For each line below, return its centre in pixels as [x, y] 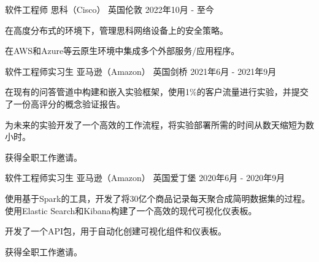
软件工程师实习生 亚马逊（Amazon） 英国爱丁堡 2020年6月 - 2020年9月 [145, 178]
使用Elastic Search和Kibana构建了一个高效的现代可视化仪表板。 [131, 210]
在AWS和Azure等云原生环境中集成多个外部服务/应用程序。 [122, 51]
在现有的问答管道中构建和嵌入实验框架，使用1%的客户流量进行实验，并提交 [157, 92]
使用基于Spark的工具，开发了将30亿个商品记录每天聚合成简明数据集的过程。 [158, 198]
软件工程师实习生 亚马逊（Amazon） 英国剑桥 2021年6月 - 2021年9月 [141, 71]
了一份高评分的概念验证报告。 [65, 103]
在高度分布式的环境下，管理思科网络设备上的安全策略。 [117, 30]
